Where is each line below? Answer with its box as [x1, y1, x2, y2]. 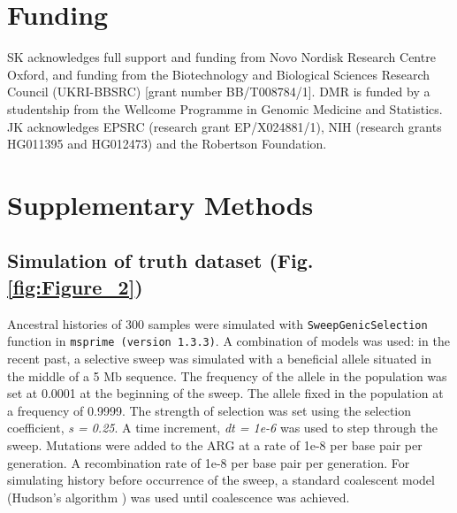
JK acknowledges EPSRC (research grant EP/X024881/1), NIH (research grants [7, 117, 442, 135]
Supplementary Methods [7, 186, 314, 222]
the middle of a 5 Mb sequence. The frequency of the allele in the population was [7, 366, 447, 385]
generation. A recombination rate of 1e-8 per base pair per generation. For [7, 453, 410, 471]
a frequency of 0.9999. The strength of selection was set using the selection [7, 401, 412, 419]
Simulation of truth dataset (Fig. [7, 247, 314, 274]
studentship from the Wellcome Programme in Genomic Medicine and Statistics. [7, 99, 443, 118]
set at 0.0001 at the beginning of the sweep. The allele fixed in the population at [7, 384, 444, 402]
